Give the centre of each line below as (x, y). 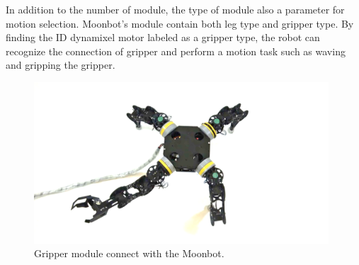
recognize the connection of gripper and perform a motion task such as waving (176, 51)
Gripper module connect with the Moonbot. (129, 253)
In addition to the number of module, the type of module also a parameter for (175, 9)
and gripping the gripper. (61, 65)
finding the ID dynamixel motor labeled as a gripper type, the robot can (163, 37)
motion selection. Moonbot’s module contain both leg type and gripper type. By (180, 23)
